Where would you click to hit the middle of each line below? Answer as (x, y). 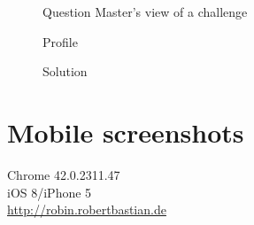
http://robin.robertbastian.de (87, 209)
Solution (65, 71)
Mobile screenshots (126, 132)
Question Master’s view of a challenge (145, 12)
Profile (60, 41)
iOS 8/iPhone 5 (50, 192)
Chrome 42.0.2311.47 (64, 174)
